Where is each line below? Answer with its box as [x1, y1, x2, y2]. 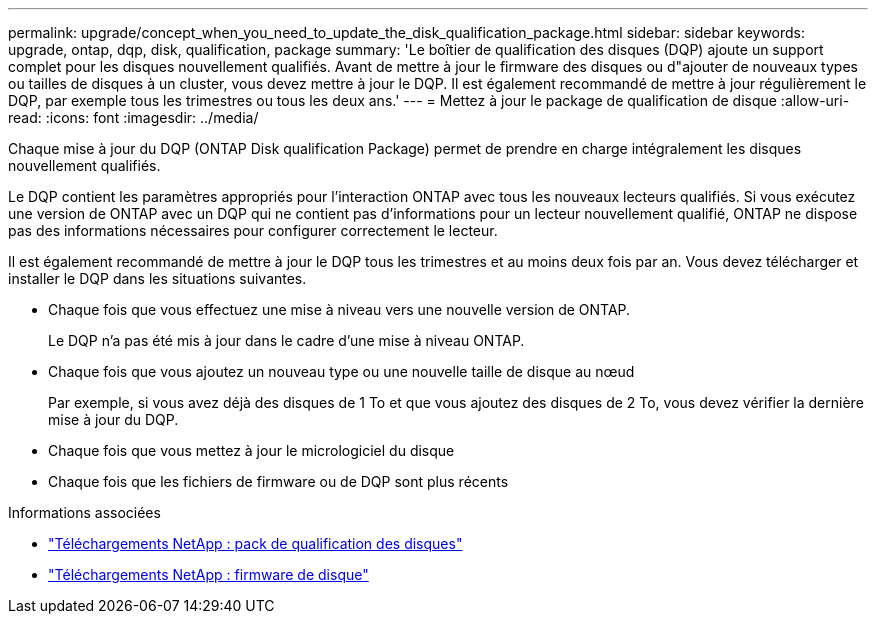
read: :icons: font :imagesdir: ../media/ [8, 109, 259, 126]
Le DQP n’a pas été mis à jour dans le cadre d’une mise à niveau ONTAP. [48, 332, 525, 349]
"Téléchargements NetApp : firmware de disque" [48, 566, 369, 583]
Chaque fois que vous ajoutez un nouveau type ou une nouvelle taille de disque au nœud [48, 363, 635, 380]
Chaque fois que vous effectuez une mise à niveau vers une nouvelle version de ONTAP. [48, 301, 631, 318]
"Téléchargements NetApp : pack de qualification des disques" [48, 535, 463, 552]
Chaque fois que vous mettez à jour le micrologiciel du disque [48, 442, 455, 459]
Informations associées [8, 504, 161, 521]
